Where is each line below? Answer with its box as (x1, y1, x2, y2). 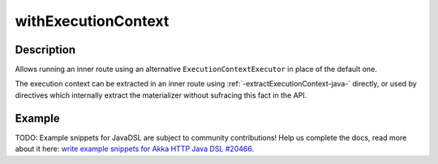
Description (15, 43, 76, 57)
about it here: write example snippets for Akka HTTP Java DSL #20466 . (15, 144, 255, 153)
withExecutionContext (15, 12, 170, 30)
